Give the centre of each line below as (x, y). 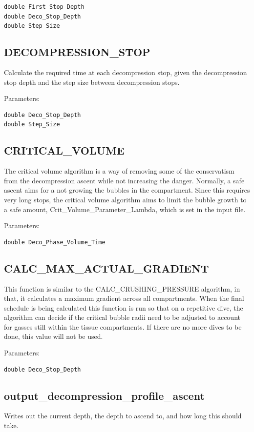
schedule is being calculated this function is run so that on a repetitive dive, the (124, 307)
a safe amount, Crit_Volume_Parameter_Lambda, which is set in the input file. (125, 209)
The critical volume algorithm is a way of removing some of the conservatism (119, 171)
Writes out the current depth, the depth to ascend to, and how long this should (123, 416)
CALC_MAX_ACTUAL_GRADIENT (106, 268)
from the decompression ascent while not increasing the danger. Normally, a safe (124, 180)
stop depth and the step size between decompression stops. (92, 82)
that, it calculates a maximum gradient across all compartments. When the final (124, 298)
